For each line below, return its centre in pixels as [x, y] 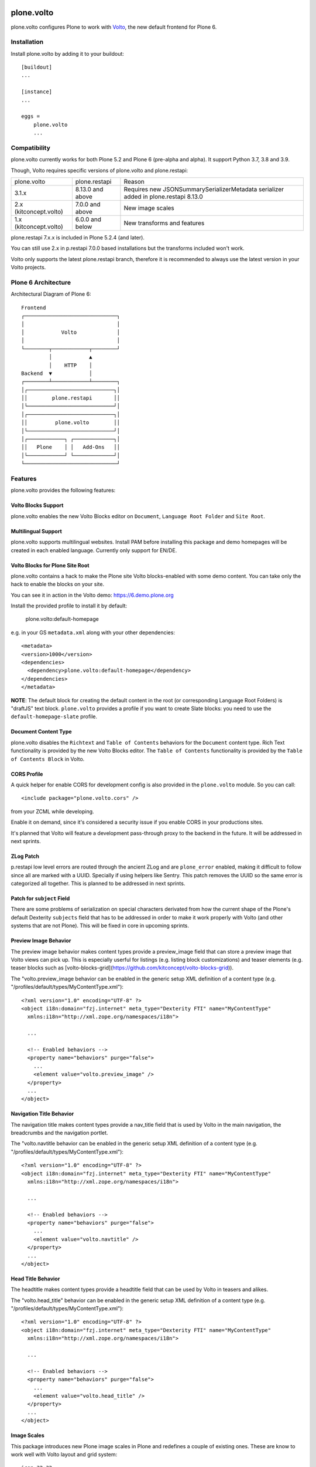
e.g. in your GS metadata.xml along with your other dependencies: [93, 632]
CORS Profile [27, 774]
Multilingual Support [37, 531]
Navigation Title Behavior [42, 1114]
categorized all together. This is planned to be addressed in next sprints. [98, 884]
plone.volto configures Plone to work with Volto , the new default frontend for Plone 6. [114, 27]
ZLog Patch [25, 856]
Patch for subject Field [40, 898]
